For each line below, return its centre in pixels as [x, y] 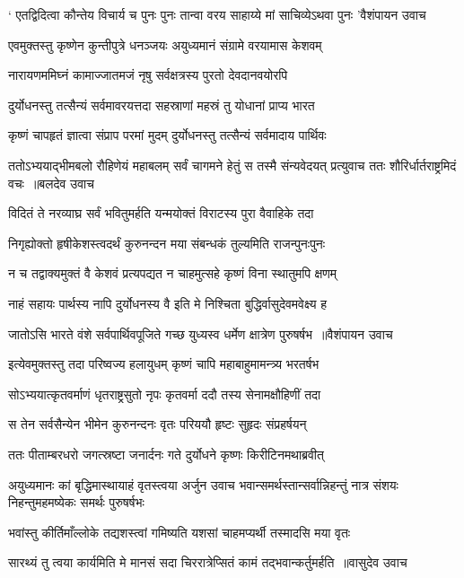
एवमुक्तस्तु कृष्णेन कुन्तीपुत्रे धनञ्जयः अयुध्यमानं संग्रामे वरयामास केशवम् [165, 44]
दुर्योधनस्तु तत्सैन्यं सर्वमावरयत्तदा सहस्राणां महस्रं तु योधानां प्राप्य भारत [162, 105]
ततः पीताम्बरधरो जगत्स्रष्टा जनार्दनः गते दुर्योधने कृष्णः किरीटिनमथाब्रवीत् [166, 454]
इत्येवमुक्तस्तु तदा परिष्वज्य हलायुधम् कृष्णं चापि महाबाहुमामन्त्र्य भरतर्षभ [164, 364]
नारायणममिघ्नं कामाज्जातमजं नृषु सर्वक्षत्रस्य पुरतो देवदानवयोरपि [148, 75]
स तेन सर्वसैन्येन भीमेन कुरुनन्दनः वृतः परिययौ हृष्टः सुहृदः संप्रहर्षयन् [158, 424]
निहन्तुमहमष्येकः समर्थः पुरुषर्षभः [76, 502]
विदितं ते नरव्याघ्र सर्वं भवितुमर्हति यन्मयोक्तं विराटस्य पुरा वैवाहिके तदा [161, 213]
